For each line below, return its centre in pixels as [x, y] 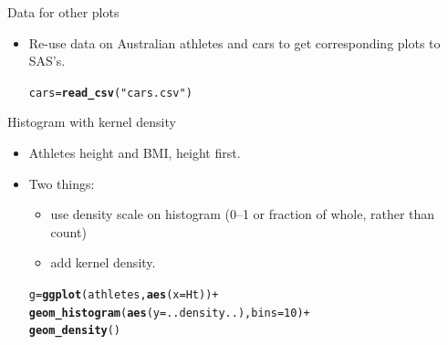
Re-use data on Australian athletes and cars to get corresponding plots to [234, 42]
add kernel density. [103, 262]
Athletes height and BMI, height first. [135, 153]
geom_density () [75, 331]
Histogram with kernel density [92, 122]
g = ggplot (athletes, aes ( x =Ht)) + [124, 295]
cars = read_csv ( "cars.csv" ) [110, 93]
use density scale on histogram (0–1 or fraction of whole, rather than [243, 214]
